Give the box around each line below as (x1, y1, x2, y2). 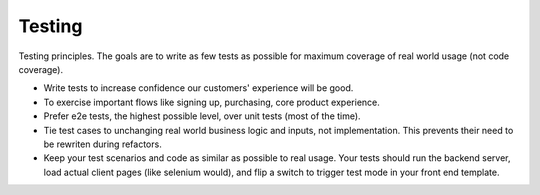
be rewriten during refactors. (43, 138, 162, 150)
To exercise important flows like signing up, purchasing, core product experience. (43, 96, 380, 108)
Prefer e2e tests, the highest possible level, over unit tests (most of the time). (43, 110, 361, 122)
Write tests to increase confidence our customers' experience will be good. (43, 82, 354, 94)
